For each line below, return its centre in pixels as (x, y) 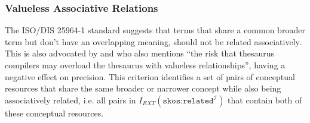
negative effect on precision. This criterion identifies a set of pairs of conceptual (150, 76)
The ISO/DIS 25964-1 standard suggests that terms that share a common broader (155, 30)
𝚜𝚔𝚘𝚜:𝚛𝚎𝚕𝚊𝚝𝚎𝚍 (188, 101)
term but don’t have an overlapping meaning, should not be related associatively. (153, 41)
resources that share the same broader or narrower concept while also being (143, 88)
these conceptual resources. (54, 113)
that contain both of (265, 100)
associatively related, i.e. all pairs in (70, 100)
